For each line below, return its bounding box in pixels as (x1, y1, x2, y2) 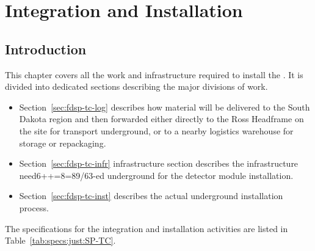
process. (19, 201, 49, 214)
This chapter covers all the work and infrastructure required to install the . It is (5, 68, 303, 81)
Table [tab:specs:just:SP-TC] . (5, 234, 116, 247)
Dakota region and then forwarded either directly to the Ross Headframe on (19, 112, 304, 125)
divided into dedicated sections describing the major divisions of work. (5, 80, 268, 93)
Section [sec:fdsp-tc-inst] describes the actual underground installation (19, 189, 283, 202)
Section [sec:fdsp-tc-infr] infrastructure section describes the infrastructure (19, 157, 299, 170)
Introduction (5, 39, 87, 58)
